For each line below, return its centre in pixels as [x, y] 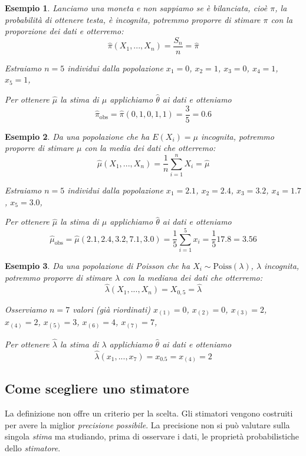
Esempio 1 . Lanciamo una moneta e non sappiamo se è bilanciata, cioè [136, 8]
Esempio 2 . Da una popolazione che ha [77, 136]
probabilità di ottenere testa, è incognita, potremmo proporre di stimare [133, 19]
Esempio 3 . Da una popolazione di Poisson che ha [98, 265]
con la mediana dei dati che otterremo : [193, 277]
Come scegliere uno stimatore [97, 388]
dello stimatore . [33, 448]
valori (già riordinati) [112, 309]
